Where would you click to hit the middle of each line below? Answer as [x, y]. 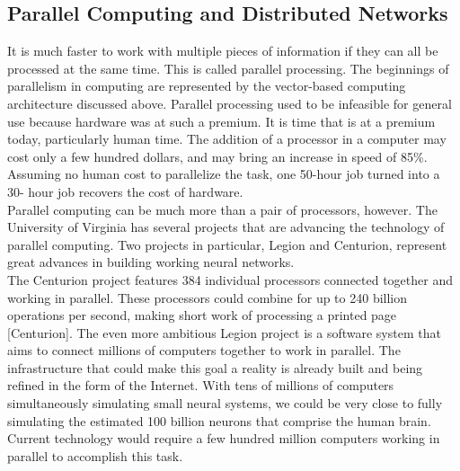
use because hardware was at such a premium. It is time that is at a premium [221, 121]
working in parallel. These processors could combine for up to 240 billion [208, 297]
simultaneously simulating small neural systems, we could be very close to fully [225, 403]
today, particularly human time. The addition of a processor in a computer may [227, 139]
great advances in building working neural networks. [151, 262]
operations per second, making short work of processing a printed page [202, 315]
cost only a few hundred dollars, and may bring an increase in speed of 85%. [217, 156]
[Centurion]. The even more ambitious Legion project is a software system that [224, 332]
